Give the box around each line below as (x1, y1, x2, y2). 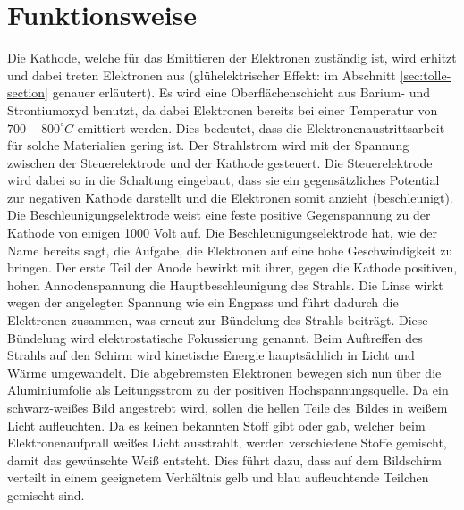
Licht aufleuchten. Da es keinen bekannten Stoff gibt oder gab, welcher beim (7, 415, 426, 434)
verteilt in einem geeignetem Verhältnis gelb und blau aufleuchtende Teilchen (7, 468, 429, 487)
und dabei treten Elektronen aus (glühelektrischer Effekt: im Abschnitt (7, 65, 396, 84)
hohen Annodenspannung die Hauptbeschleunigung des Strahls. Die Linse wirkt (7, 275, 443, 294)
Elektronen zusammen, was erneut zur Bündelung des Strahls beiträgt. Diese (7, 311, 428, 330)
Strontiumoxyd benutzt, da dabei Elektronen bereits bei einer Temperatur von (7, 100, 438, 119)
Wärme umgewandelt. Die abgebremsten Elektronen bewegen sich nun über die (7, 363, 442, 381)
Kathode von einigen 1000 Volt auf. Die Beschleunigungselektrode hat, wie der (7, 223, 437, 242)
